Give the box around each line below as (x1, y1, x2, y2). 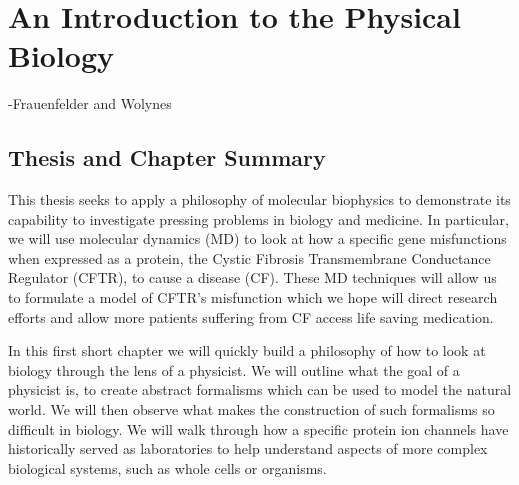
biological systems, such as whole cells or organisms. (8, 457, 327, 478)
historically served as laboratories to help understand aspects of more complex (8, 438, 488, 459)
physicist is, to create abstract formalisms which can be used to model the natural (8, 379, 512, 400)
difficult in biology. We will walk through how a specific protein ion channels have (8, 418, 509, 439)
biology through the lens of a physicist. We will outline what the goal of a (8, 359, 460, 380)
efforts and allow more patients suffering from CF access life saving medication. (8, 306, 494, 327)
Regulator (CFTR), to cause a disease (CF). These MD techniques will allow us (8, 267, 497, 288)
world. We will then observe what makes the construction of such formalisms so (8, 399, 495, 420)
